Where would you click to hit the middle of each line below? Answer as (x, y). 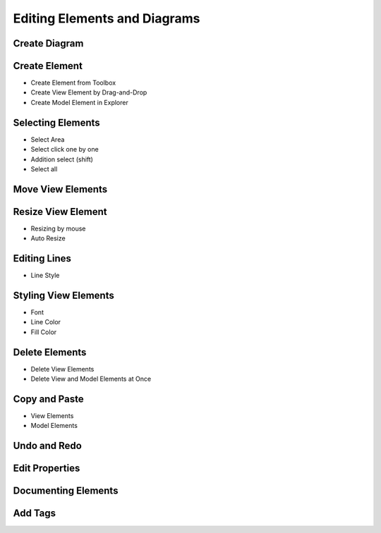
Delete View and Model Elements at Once (91, 379)
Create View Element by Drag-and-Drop (89, 92)
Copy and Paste (48, 399)
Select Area (48, 139)
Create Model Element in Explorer (79, 102)
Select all (44, 169)
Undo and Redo (48, 446)
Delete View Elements (62, 369)
